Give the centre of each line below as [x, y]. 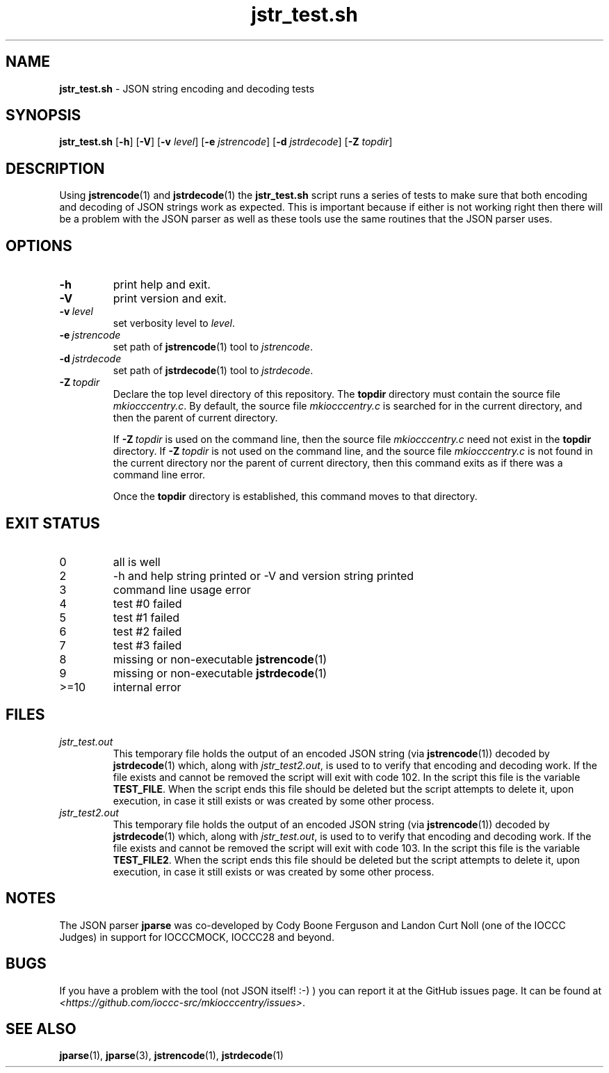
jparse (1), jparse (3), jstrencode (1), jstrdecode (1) [171, 1056]
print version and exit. [170, 299]
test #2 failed [147, 631]
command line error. [159, 475]
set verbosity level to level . [174, 323]
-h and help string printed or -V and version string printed [263, 575]
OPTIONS [39, 245]
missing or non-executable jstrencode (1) [220, 659]
